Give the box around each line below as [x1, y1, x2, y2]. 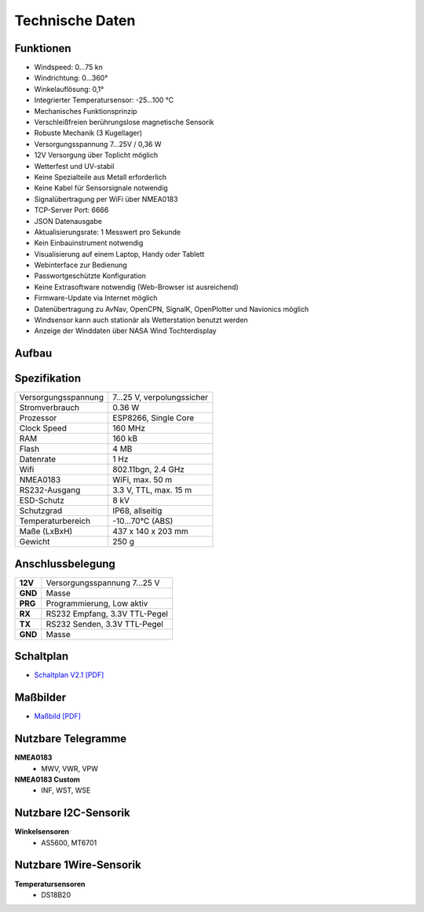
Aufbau [14, 346, 53, 361]
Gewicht [19, 537, 50, 548]
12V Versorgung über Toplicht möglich [34, 150, 159, 160]
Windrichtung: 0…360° [34, 73, 108, 82]
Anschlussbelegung [14, 557, 115, 570]
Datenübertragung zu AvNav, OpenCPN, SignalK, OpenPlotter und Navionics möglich [34, 304, 309, 313]
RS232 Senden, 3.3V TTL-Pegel [46, 618, 164, 629]
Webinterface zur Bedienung [34, 260, 127, 270]
